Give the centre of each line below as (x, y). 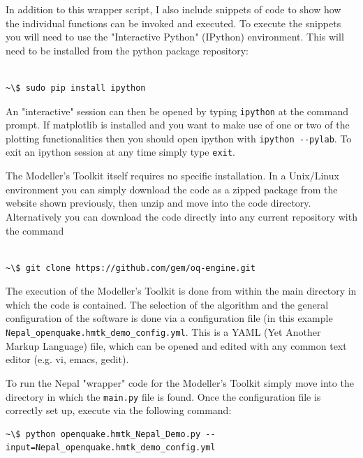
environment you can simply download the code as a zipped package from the (172, 189)
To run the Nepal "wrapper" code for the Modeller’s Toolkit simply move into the (180, 382)
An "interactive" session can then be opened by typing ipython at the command (177, 111)
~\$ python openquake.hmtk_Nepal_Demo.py (103, 434)
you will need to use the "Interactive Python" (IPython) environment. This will (175, 37)
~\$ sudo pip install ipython (76, 88)
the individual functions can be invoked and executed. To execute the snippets (173, 23)
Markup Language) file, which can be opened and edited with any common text (176, 345)
